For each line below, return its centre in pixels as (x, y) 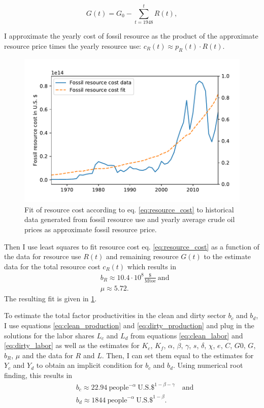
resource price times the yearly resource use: (73, 45)
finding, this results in (38, 375)
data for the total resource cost (52, 266)
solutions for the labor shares (49, 335)
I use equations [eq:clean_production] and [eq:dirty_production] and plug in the (129, 325)
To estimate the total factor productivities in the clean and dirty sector (115, 315)
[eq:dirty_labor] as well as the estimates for (72, 345)
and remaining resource (142, 256)
